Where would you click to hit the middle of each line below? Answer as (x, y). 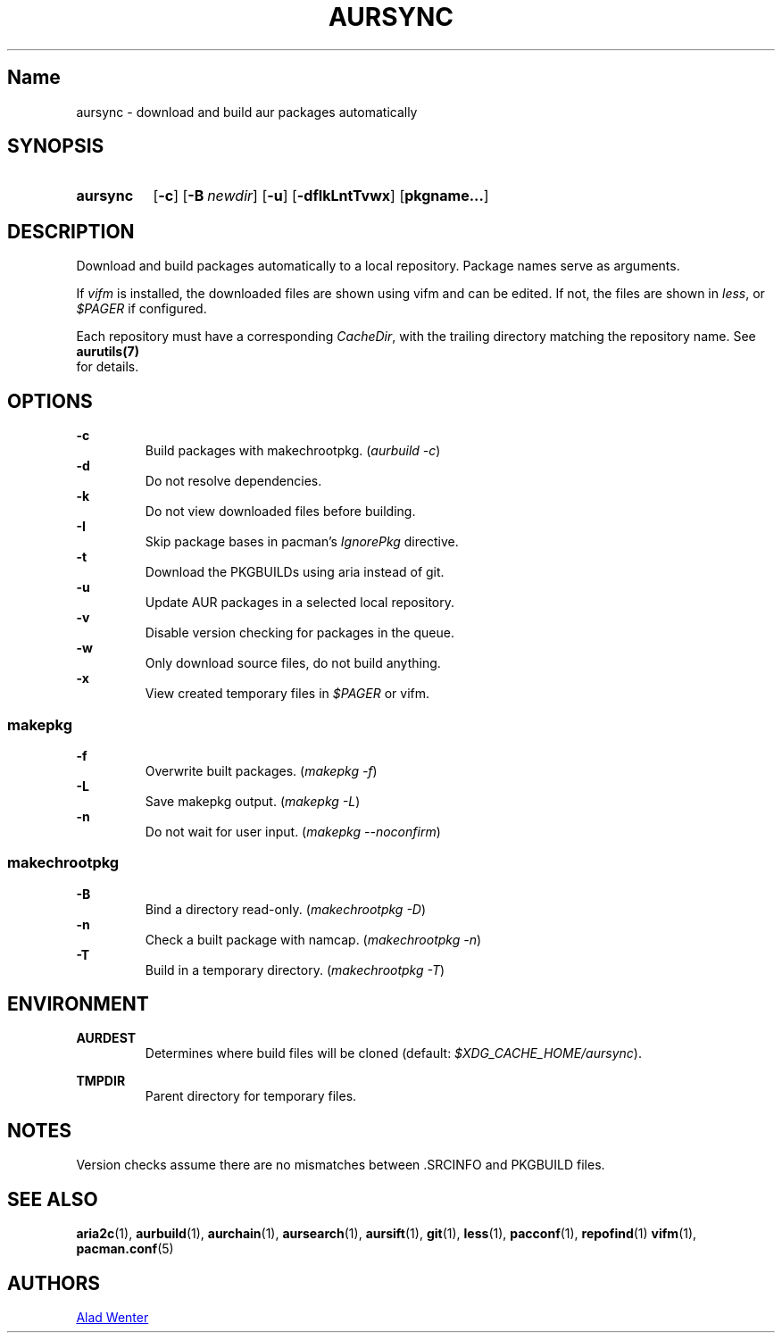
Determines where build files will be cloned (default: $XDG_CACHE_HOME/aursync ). (393, 1053)
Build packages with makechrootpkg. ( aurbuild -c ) (293, 451)
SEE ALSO (53, 1199)
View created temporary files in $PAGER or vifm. (287, 694)
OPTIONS (50, 401)
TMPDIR (101, 1081)
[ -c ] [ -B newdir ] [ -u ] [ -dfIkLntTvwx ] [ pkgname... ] (321, 196)
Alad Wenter (112, 1317)
